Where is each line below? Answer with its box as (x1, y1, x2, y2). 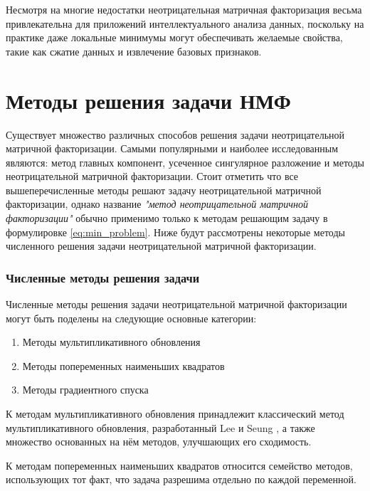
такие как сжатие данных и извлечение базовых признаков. (6, 43, 262, 58)
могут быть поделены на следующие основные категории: (6, 310, 257, 325)
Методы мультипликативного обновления (22, 334, 201, 349)
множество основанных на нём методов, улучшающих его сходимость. (6, 434, 312, 449)
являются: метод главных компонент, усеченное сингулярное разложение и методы (6, 154, 364, 169)
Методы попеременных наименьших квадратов (22, 358, 225, 373)
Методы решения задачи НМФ (6, 85, 291, 115)
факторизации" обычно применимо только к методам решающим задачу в (6, 211, 328, 226)
